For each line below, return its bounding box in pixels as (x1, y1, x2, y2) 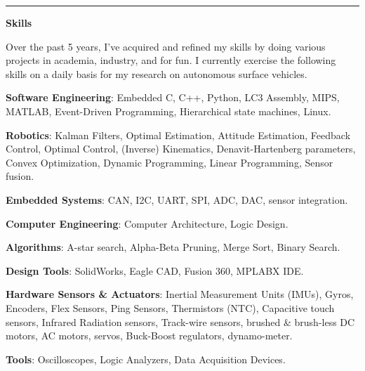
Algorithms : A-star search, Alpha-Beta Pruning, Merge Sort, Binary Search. (6, 240, 340, 254)
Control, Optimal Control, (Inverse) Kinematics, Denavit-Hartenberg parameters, (6, 141, 356, 156)
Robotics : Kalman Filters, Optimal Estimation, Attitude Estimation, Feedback (6, 127, 351, 142)
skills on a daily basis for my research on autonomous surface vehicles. (6, 66, 307, 81)
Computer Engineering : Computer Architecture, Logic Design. (6, 216, 288, 230)
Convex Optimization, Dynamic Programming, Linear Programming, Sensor (6, 155, 333, 169)
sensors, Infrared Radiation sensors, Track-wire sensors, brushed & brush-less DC (6, 314, 355, 329)
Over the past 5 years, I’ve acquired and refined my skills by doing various (6, 39, 326, 53)
